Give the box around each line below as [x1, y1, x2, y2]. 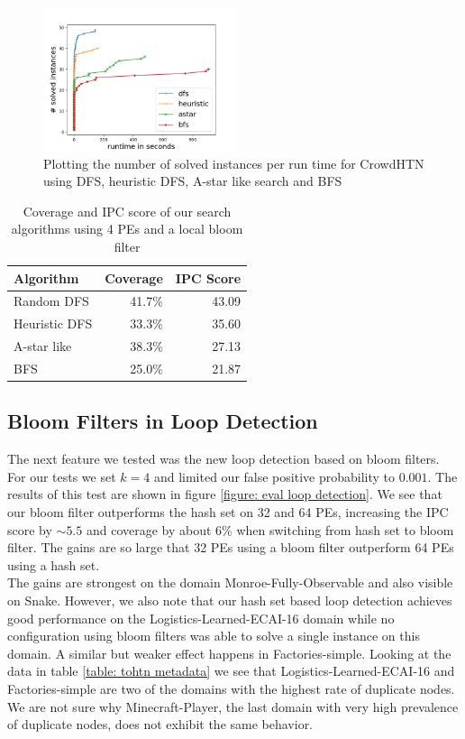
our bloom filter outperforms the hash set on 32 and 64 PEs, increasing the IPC [7, 503, 449, 522]
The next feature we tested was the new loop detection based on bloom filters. [7, 449, 440, 468]
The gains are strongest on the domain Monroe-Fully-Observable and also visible [7, 573, 453, 592]
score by [7, 520, 52, 539]
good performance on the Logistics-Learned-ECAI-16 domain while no [7, 608, 395, 627]
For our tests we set [7, 466, 116, 485]
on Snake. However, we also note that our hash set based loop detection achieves [7, 590, 452, 609]
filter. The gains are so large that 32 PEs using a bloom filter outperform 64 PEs [7, 538, 454, 557]
